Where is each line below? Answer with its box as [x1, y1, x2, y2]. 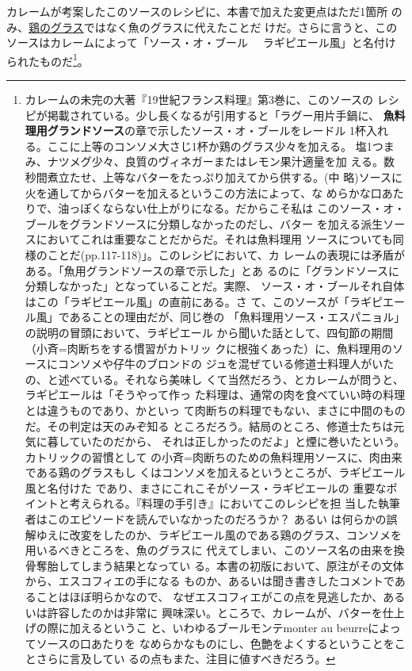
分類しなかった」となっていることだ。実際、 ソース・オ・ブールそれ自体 [25, 278, 405, 294]
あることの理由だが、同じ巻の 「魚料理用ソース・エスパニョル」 [69, 309, 406, 325]
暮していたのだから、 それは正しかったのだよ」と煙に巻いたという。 [47, 433, 406, 450]
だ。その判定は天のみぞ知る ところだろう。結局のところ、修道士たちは [25, 417, 394, 434]
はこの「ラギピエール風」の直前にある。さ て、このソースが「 [25, 293, 350, 309]
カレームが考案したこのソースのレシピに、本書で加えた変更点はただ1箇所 [6, 3, 388, 19]
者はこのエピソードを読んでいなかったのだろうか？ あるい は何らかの [25, 511, 387, 527]
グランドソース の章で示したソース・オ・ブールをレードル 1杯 [47, 122, 367, 139]
